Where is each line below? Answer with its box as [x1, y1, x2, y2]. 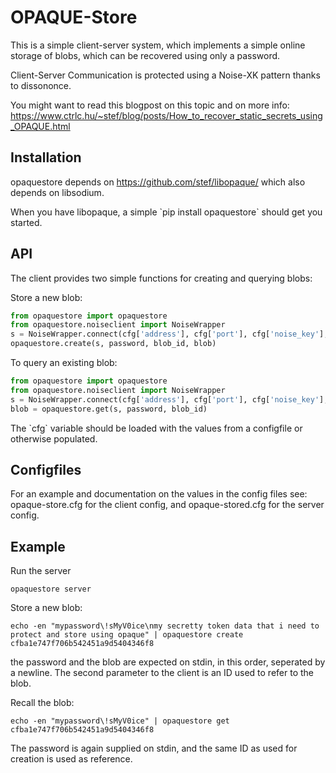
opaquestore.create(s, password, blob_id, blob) [10, 339, 217, 349]
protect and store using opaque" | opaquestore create [10, 630, 244, 640]
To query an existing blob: [10, 357, 118, 369]
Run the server [10, 565, 72, 577]
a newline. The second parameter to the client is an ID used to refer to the [10, 667, 315, 679]
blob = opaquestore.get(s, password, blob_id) [10, 404, 208, 414]
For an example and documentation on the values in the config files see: [10, 488, 308, 500]
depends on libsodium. [10, 186, 105, 198]
